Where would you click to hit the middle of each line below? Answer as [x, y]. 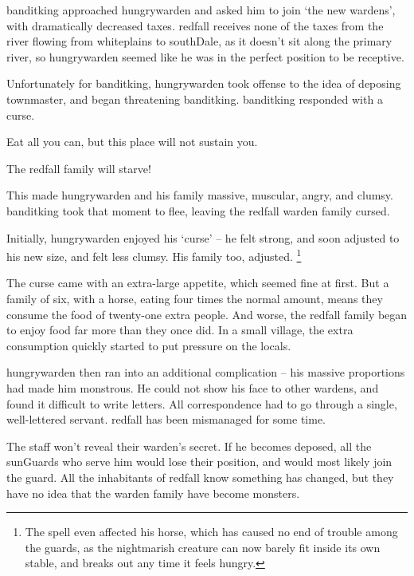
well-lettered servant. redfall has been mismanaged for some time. [166, 419]
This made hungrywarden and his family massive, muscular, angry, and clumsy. [200, 195]
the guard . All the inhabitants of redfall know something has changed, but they [200, 477]
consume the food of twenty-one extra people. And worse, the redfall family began [207, 314]
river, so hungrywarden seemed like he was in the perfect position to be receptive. [205, 56]
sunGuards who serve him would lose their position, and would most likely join [199, 462]
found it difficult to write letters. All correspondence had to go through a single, [202, 403]
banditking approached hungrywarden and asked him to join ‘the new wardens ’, [201, 10]
